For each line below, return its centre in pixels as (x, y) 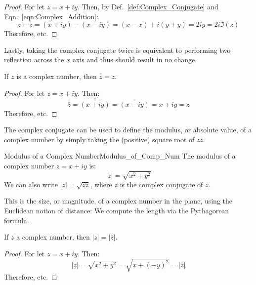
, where (101, 184)
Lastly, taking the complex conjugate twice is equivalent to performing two (117, 50)
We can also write (31, 184)
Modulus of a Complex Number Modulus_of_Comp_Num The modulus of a (120, 156)
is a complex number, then (57, 76)
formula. (17, 220)
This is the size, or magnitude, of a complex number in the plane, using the (118, 201)
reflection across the (34, 60)
